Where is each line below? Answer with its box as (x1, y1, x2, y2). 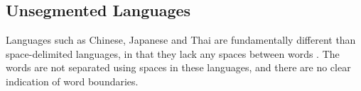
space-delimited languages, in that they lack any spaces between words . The (6, 46, 340, 61)
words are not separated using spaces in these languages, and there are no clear (6, 60, 351, 75)
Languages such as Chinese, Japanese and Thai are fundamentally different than (6, 32, 356, 47)
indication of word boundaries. (6, 73, 139, 88)
